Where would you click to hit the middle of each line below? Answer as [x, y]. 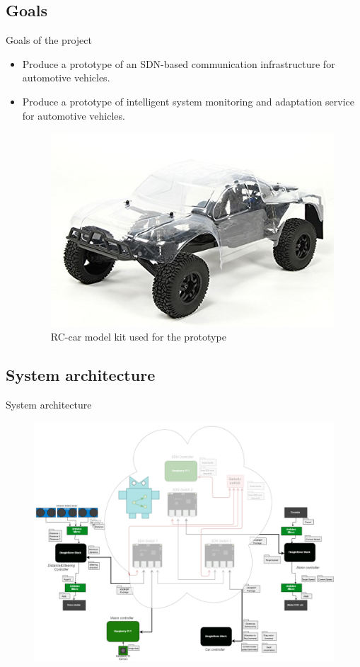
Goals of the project [49, 40]
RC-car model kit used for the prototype [138, 337]
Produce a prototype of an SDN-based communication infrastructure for [179, 63]
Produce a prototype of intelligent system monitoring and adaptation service [188, 101]
